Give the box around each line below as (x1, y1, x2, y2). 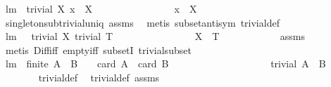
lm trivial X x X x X (5, 1, 197, 15)
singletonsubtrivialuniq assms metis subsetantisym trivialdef (5, 15, 280, 29)
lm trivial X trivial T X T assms (5, 29, 305, 43)
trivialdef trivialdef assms (38, 69, 160, 84)
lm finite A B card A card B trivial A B (5, 56, 326, 71)
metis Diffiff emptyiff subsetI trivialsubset (5, 42, 192, 57)
